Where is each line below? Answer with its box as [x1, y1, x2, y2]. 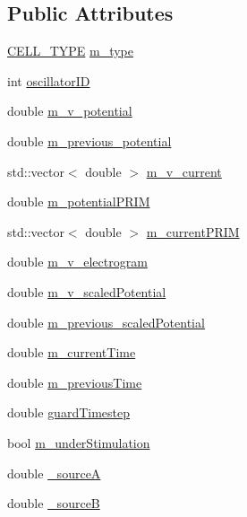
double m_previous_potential [7, 131, 172, 150]
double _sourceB [7, 494, 100, 513]
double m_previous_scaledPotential [7, 312, 205, 331]
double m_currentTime [7, 343, 136, 362]
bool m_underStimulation [7, 433, 150, 451]
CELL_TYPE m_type [7, 41, 133, 60]
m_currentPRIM [146, 222, 240, 241]
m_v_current [146, 162, 222, 180]
